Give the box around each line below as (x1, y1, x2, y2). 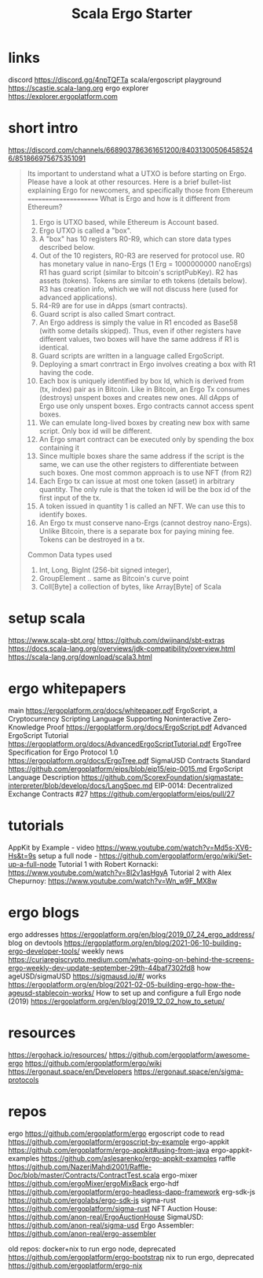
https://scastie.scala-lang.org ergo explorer (8, 83, 149, 93)
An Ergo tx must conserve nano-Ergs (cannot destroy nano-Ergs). (38, 518, 253, 527)
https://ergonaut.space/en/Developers (8, 1067, 133, 1076)
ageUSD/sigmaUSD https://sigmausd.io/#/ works (8, 971, 166, 981)
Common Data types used (27, 549, 112, 559)
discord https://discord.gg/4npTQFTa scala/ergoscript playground (8, 75, 222, 84)
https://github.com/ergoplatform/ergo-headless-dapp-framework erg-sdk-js (8, 1187, 256, 1196)
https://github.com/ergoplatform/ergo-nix (8, 1261, 143, 1270)
